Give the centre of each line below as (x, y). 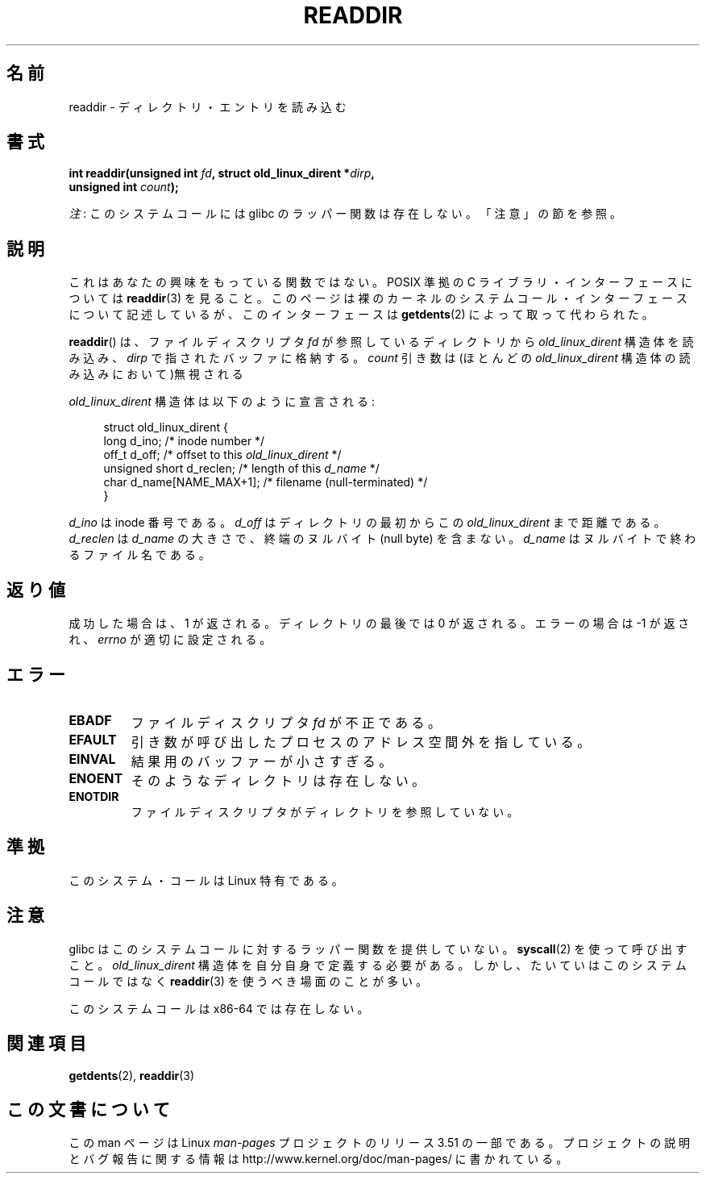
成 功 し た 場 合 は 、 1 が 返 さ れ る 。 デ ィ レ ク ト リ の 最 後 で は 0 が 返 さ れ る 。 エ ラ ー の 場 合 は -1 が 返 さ (379, 623)
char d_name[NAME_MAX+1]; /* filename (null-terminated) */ (266, 482)
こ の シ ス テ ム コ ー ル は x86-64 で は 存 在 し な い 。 (219, 1008)
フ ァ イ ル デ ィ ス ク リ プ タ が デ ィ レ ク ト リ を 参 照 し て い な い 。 (325, 811)
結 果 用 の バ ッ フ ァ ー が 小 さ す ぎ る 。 (262, 761)
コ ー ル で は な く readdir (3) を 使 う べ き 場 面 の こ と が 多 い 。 (248, 981)
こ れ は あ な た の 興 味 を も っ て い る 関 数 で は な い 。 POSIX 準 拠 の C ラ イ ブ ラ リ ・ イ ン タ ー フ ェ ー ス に (380, 282)
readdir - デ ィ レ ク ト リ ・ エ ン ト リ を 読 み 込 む (208, 106)
